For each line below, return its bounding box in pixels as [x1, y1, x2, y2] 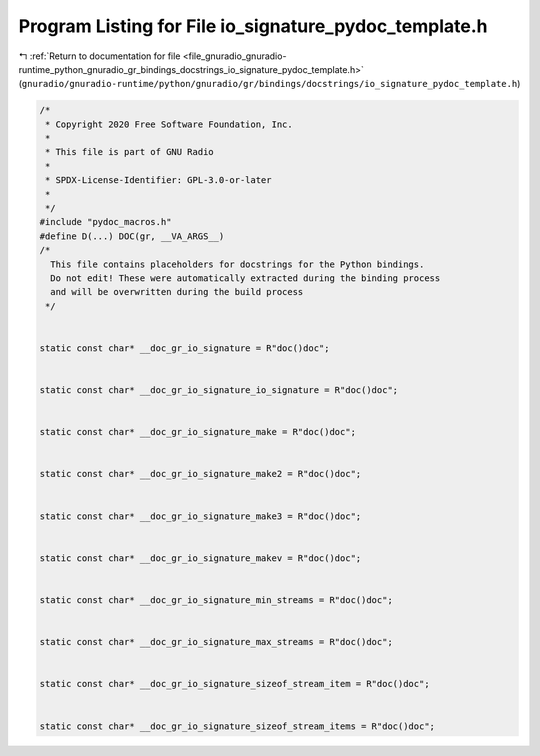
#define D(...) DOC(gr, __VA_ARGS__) [39, 230, 225, 242]
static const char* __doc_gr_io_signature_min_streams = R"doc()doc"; [39, 594, 394, 605]
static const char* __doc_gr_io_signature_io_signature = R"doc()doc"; [39, 385, 399, 396]
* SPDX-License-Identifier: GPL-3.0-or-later [45, 175, 272, 186]
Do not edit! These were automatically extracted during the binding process [50, 273, 441, 284]
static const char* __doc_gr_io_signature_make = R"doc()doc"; [39, 426, 357, 438]
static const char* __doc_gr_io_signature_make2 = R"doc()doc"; [39, 468, 362, 480]
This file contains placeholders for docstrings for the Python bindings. [50, 258, 425, 270]
